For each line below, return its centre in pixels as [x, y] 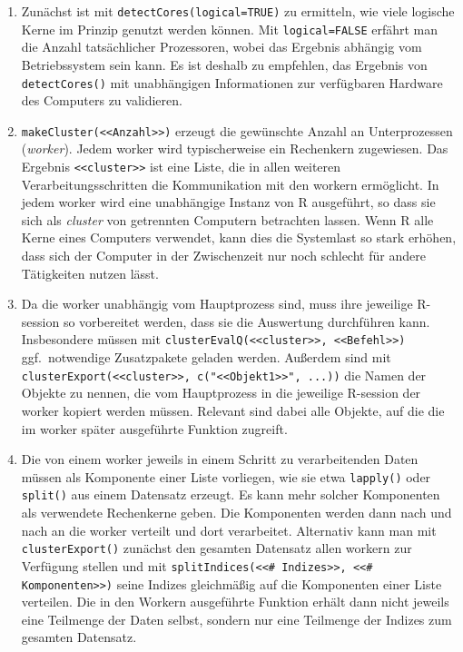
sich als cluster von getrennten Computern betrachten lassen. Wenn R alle [227, 219]
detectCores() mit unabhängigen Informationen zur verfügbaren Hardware [232, 82]
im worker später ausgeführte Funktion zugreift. [154, 428]
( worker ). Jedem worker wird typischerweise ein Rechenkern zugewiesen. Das [235, 148]
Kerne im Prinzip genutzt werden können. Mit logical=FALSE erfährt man [230, 29]
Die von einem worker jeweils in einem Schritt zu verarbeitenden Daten [220, 459]
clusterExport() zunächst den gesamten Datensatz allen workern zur [217, 548]
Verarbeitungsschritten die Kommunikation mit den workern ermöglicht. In [230, 184]
